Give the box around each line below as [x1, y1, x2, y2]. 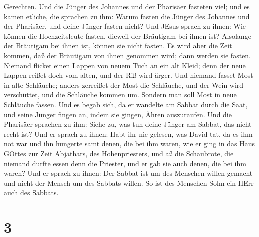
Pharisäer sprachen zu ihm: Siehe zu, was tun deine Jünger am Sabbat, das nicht [4, 119, 252, 129]
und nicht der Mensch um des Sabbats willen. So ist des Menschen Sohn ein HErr [4, 177, 254, 188]
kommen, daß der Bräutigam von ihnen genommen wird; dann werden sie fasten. [4, 50, 251, 60]
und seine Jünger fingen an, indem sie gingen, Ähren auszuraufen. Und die [4, 109, 232, 119]
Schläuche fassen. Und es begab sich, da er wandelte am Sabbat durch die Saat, [4, 99, 248, 109]
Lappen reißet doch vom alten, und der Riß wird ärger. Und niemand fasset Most [4, 70, 253, 80]
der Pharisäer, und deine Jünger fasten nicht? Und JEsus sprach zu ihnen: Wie [4, 21, 246, 31]
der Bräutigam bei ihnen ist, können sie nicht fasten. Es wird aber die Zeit [4, 40, 232, 51]
